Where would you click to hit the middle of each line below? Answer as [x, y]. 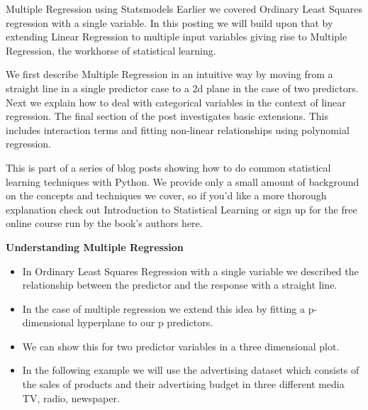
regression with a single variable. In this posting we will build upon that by [169, 22]
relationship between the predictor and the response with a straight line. [180, 285]
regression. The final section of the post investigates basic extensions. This [167, 116]
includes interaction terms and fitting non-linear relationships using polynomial [178, 129]
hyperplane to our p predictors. [145, 322]
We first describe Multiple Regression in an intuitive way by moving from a [169, 74]
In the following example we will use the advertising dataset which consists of [191, 370]
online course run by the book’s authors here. [104, 223]
